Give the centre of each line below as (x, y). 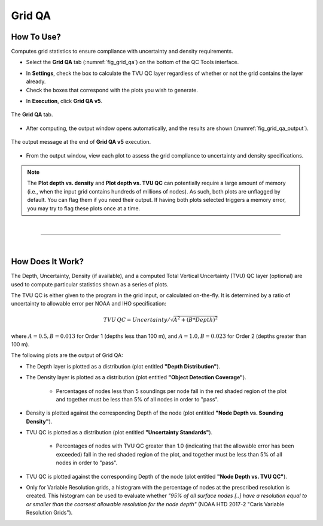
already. (36, 81)
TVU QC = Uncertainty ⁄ (136, 320)
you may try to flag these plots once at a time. (84, 208)
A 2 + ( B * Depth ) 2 (196, 319)
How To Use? (36, 37)
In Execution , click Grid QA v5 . (64, 101)
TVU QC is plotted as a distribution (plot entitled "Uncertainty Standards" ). (119, 433)
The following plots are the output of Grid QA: (67, 355)
